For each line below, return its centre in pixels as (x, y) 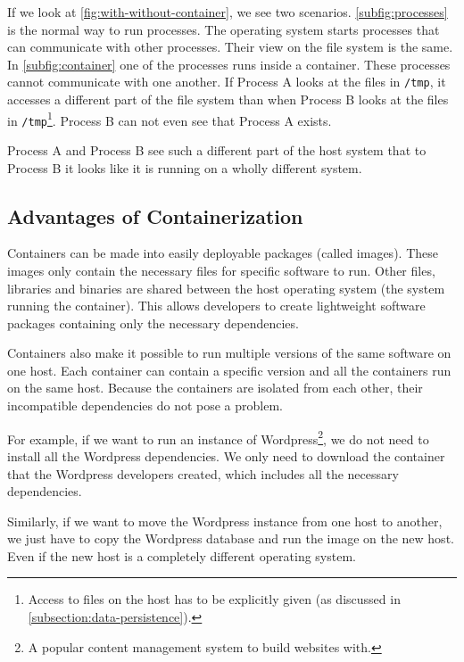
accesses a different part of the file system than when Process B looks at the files (228, 99)
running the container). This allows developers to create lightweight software (216, 306)
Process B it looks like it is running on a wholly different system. (185, 167)
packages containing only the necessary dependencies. (153, 323)
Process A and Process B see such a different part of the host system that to (217, 149)
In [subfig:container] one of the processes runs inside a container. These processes (229, 64)
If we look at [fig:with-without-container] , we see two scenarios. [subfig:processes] (228, 12)
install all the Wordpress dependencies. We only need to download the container (226, 455)
